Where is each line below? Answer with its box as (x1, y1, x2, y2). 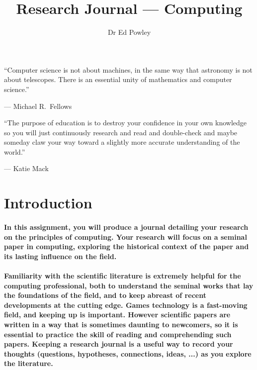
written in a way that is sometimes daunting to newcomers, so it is (4, 319, 238, 329)
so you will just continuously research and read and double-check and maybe (4, 127, 238, 137)
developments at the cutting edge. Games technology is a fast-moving (4, 299, 248, 310)
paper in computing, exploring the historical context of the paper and (4, 241, 249, 252)
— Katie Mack (4, 163, 49, 174)
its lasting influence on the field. (4, 251, 117, 261)
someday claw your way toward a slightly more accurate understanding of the (4, 137, 240, 147)
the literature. (4, 358, 53, 369)
